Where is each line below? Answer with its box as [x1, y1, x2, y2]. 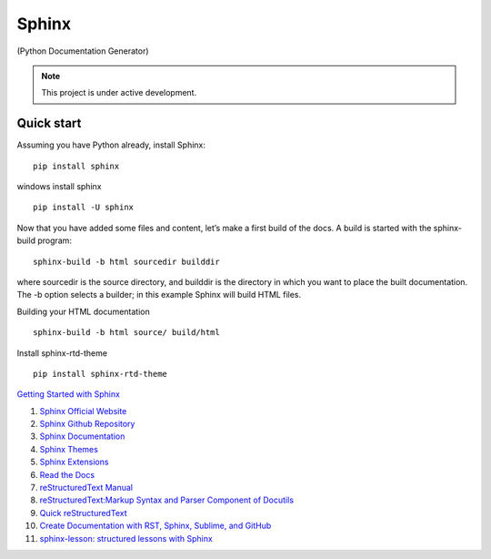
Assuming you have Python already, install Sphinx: [16, 139, 206, 150]
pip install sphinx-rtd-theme [33, 369, 168, 379]
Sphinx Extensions [39, 456, 109, 468]
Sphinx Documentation [39, 431, 125, 442]
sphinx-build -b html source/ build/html [33, 328, 220, 338]
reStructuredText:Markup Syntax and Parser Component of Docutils [39, 494, 295, 505]
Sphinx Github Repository [39, 419, 135, 430]
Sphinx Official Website [39, 405, 127, 416]
